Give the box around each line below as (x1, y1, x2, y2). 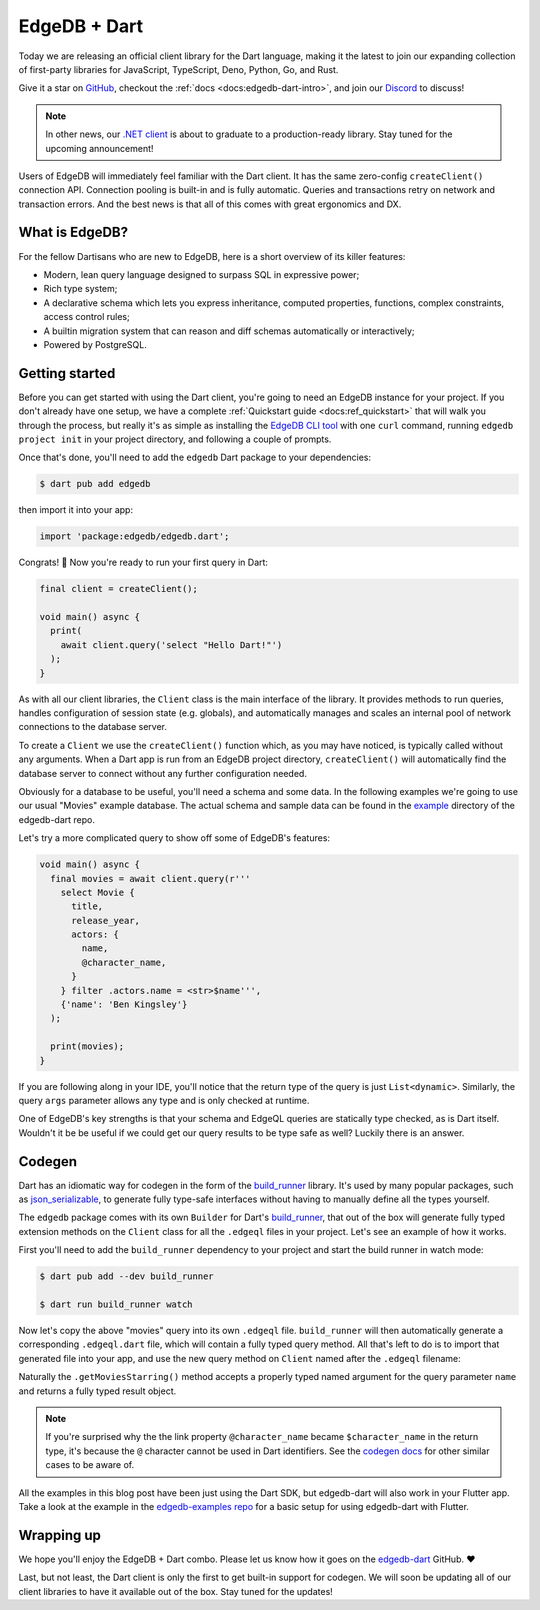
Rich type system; (43, 283, 118, 295)
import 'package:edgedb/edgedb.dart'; (39, 531, 230, 542)
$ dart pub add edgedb (39, 478, 151, 490)
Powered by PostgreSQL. (43, 338, 147, 350)
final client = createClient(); (39, 583, 199, 595)
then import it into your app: (18, 504, 134, 516)
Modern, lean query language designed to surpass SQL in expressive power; (43, 268, 360, 280)
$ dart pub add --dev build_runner (39, 1271, 214, 1282)
